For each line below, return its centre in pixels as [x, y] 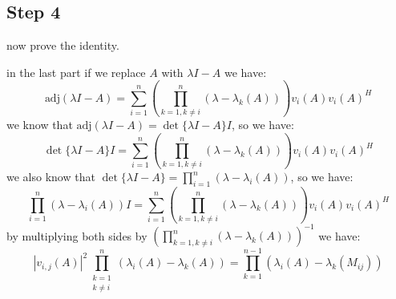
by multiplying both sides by [77, 235]
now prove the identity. [63, 45]
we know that [40, 125]
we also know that [51, 177]
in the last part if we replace [76, 72]
